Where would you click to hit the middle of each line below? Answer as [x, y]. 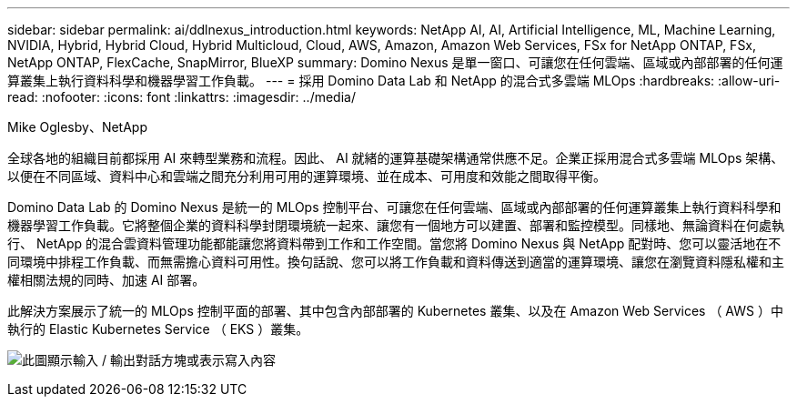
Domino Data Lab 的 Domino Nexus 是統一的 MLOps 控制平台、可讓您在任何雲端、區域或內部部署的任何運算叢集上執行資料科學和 [394, 207]
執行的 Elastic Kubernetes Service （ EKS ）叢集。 [158, 329]
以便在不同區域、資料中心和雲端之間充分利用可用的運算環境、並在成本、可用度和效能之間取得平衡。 [307, 176]
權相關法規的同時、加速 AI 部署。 [106, 280]
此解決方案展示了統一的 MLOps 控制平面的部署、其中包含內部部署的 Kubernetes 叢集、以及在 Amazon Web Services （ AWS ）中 [395, 311]
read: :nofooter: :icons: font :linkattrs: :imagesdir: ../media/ [182, 97]
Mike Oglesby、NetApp [77, 127]
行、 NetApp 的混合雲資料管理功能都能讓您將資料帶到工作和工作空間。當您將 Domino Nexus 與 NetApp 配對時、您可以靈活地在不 [394, 243]
